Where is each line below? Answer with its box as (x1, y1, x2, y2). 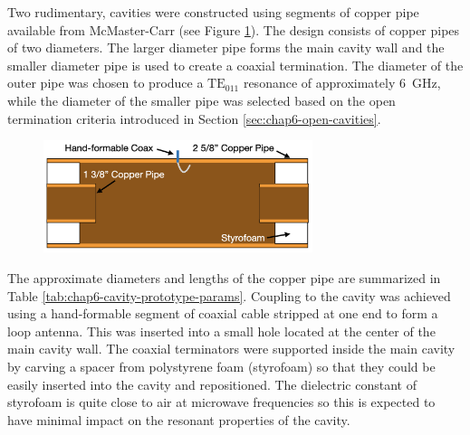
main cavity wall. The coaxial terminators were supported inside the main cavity (7, 339, 456, 358)
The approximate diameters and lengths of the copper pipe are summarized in (7, 269, 441, 288)
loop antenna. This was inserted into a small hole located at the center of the (7, 321, 436, 340)
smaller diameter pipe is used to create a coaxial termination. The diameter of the (7, 55, 464, 74)
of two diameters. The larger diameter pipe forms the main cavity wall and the (7, 38, 445, 57)
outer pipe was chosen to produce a (7, 73, 204, 92)
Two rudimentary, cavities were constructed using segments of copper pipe (7, 3, 419, 21)
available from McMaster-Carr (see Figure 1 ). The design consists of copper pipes (7, 20, 460, 39)
